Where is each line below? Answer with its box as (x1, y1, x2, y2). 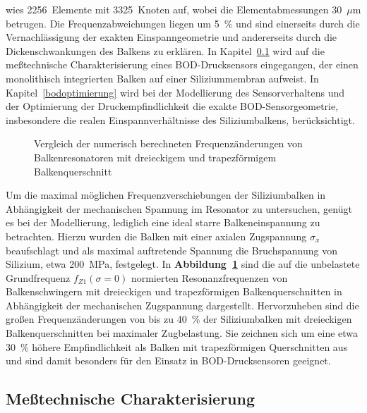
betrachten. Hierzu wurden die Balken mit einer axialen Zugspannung (6, 228, 307, 243)
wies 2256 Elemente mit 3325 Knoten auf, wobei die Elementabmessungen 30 (6, 2, 342, 16)
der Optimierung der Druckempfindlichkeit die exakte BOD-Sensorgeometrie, (6, 99, 339, 113)
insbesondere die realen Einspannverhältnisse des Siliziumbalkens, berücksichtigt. (6, 112, 355, 127)
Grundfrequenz (6, 270, 71, 285)
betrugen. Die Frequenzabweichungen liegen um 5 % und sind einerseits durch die (6, 16, 360, 30)
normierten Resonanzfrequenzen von (131, 270, 288, 285)
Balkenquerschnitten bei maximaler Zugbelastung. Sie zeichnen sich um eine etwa (6, 326, 359, 340)
